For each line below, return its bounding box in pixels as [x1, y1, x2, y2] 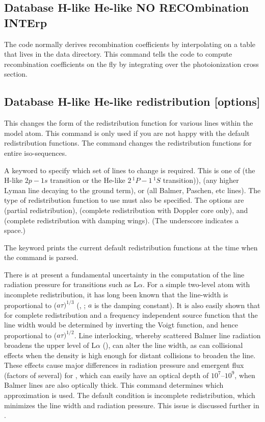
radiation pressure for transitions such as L [4, 279, 138, 290]
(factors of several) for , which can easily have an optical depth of [4, 369, 209, 380]
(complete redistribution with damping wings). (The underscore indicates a [4, 215, 239, 225]
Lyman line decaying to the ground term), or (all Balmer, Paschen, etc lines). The [4, 184, 261, 195]
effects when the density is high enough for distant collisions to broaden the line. [4, 349, 256, 360]
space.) [4, 225, 26, 236]
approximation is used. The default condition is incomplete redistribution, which [4, 390, 255, 401]
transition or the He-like [50, 175, 125, 185]
